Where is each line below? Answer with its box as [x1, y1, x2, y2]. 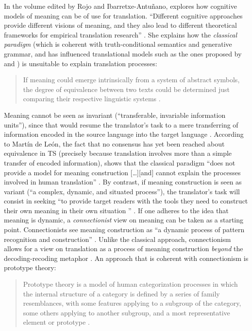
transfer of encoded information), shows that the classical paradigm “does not [4, 157, 235, 167]
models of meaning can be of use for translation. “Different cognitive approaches [4, 10, 243, 20]
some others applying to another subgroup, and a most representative [23, 307, 230, 317]
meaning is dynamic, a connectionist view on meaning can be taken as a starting [4, 215, 244, 225]
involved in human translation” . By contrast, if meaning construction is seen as [4, 177, 242, 187]
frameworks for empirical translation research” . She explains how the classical [4, 29, 237, 39]
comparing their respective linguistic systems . [23, 93, 161, 104]
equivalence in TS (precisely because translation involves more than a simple [4, 148, 232, 158]
